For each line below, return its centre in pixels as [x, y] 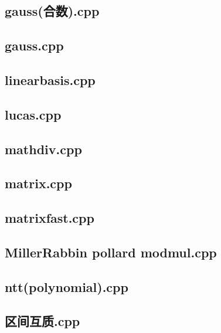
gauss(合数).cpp [52, 11]
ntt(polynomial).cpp [67, 286]
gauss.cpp [34, 45]
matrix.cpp [38, 183]
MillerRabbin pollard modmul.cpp [111, 252]
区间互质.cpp [42, 321]
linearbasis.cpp [50, 79]
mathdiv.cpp [43, 149]
